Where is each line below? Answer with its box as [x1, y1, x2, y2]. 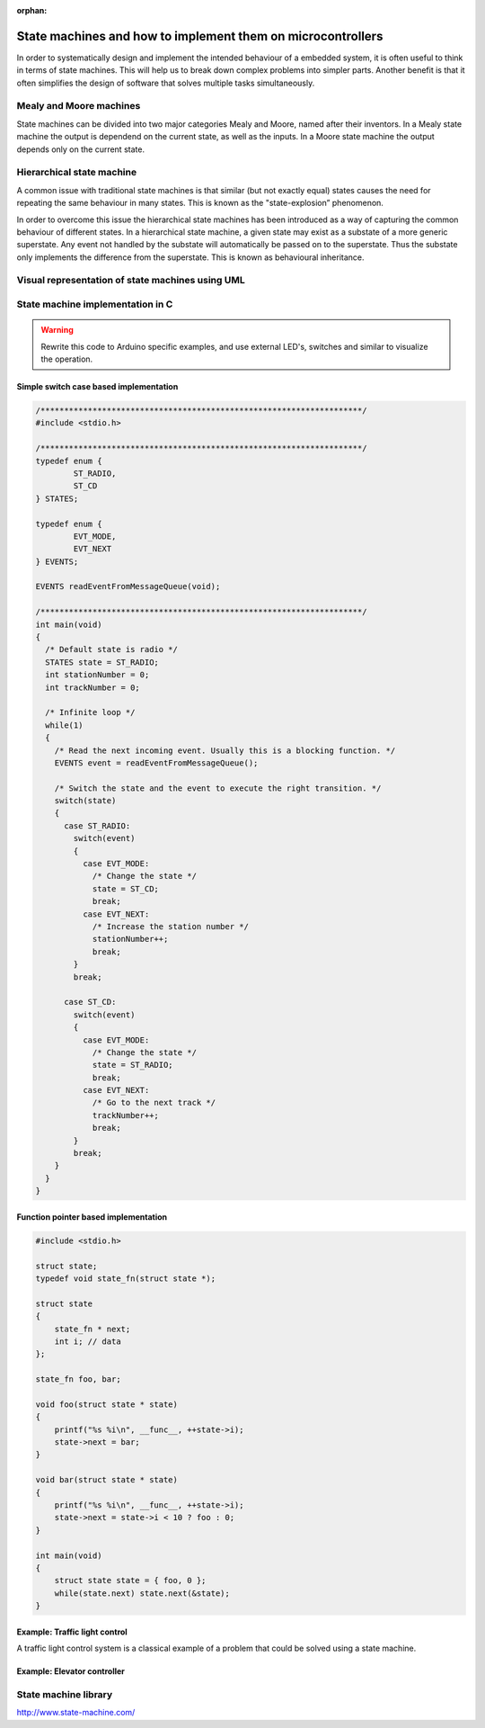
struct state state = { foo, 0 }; [54, 1575, 207, 1586]
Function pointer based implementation [16, 1211, 168, 1222]
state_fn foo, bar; [35, 1374, 121, 1384]
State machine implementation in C [16, 298, 173, 310]
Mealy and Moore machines [16, 100, 141, 112]
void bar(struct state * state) [35, 1475, 179, 1485]
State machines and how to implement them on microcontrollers [16, 28, 384, 44]
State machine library [16, 1688, 113, 1700]
